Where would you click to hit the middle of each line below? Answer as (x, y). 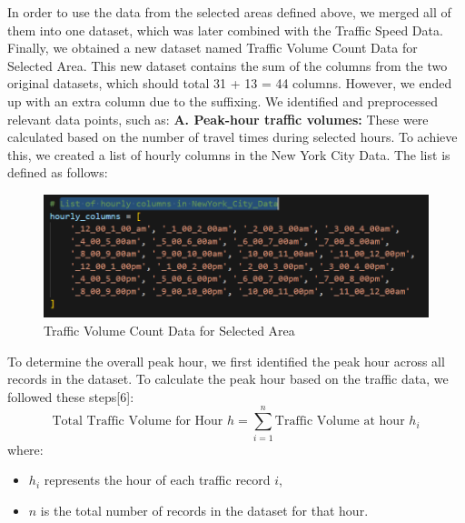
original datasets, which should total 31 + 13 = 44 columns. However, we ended (230, 83)
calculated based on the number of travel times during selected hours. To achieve (232, 137)
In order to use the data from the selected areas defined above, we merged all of (229, 12)
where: (25, 449)
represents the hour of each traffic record (157, 480)
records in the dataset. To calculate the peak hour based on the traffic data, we (228, 379)
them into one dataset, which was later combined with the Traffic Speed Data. (225, 30)
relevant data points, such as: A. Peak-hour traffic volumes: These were (218, 119)
